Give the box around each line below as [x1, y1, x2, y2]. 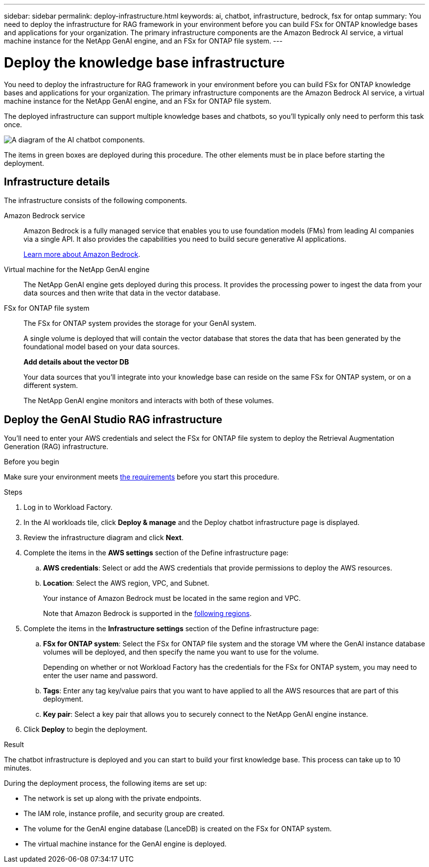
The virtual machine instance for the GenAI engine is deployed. [24, 840, 227, 848]
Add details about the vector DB [24, 358, 129, 366]
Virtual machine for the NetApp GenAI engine [4, 265, 150, 274]
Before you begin [4, 457, 59, 466]
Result [4, 740, 24, 749]
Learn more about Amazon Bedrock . [24, 250, 141, 259]
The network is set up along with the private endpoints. [24, 794, 202, 803]
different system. [24, 381, 78, 390]
